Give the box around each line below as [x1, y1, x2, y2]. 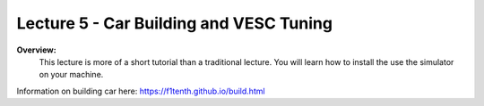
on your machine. [39, 69, 104, 80]
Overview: [16, 45, 57, 55]
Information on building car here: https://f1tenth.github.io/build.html [16, 86, 265, 96]
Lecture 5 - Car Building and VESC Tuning [16, 13, 333, 33]
